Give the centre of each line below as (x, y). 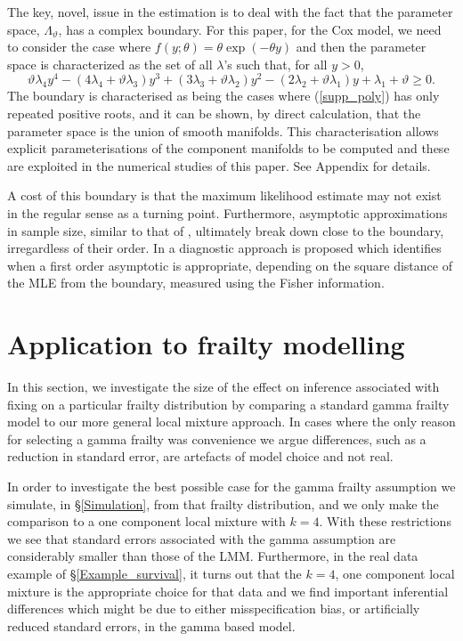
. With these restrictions (385, 521)
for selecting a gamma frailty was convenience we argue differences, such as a (217, 438)
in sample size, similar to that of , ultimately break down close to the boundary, (226, 230)
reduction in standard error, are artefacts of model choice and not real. (200, 456)
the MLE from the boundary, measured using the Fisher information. (196, 283)
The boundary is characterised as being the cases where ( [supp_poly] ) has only (223, 96)
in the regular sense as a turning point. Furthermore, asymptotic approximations (227, 213)
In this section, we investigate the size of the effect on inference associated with (223, 387)
